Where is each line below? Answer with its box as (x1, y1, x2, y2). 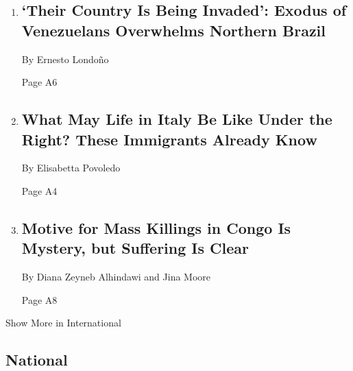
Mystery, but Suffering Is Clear (21, 237, 249, 259)
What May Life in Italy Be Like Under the (21, 108, 332, 130)
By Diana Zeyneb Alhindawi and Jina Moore (21, 270, 211, 284)
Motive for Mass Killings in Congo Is (21, 217, 291, 238)
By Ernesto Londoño (21, 51, 109, 66)
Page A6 (21, 75, 58, 89)
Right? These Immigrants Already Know (21, 128, 317, 149)
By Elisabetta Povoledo (21, 160, 121, 175)
